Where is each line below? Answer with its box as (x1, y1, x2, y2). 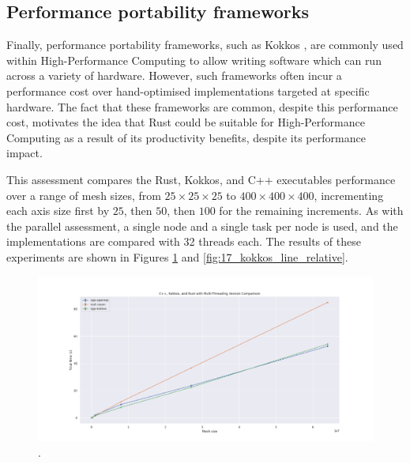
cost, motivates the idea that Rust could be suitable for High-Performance (6, 114, 365, 130)
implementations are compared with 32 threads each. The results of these (6, 233, 361, 250)
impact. (6, 145, 43, 161)
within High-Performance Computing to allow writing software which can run (6, 51, 382, 68)
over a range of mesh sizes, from (6, 186, 161, 203)
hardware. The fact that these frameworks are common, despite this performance (6, 98, 398, 115)
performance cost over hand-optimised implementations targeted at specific (6, 82, 370, 99)
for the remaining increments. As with (219, 202, 404, 219)
